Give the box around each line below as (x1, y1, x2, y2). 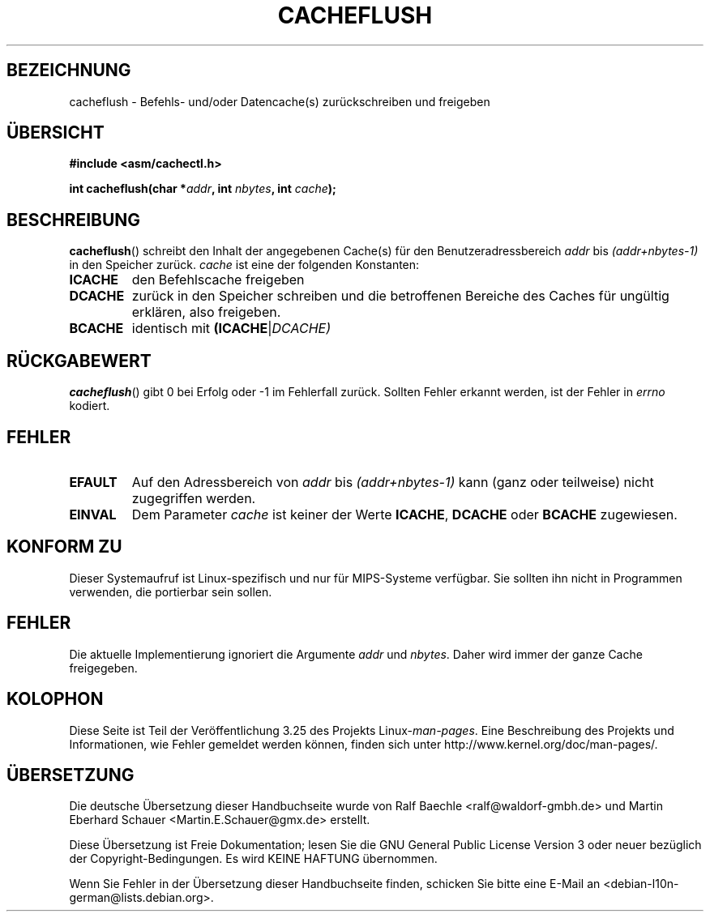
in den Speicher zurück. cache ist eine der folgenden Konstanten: (69, 258, 420, 272)
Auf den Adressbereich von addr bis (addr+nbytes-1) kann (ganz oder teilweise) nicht (131, 473, 654, 490)
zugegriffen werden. (131, 489, 256, 506)
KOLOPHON (6, 689, 104, 710)
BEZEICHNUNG (6, 60, 131, 81)
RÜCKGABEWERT (6, 350, 152, 371)
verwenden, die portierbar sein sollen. (69, 584, 272, 599)
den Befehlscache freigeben (131, 271, 305, 288)
